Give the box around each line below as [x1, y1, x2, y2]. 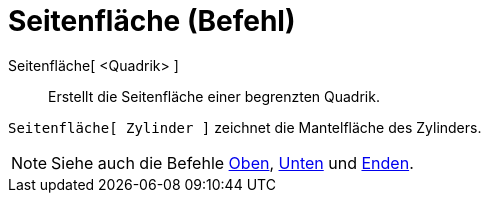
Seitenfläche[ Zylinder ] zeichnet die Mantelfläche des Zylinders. [8, 118, 482, 136]
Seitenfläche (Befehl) [8, 4, 296, 38]
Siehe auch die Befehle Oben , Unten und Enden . [51, 152, 414, 173]
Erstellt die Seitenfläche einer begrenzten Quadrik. [48, 87, 380, 105]
